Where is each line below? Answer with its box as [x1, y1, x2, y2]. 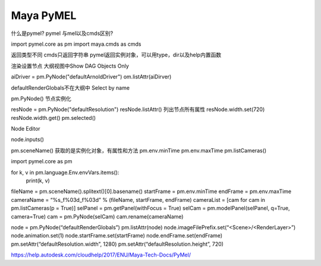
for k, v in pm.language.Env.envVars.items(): [11, 169, 119, 176]
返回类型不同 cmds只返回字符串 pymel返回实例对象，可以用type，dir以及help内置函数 [11, 51, 222, 59]
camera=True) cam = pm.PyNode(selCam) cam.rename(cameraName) [11, 213, 184, 220]
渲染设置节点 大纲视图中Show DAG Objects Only [11, 62, 129, 69]
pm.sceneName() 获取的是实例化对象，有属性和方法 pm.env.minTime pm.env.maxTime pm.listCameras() [11, 147, 267, 154]
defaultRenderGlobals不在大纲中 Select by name [11, 84, 130, 91]
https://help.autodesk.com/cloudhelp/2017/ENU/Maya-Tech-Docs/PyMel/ [11, 251, 191, 258]
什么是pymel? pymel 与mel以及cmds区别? [11, 30, 114, 37]
